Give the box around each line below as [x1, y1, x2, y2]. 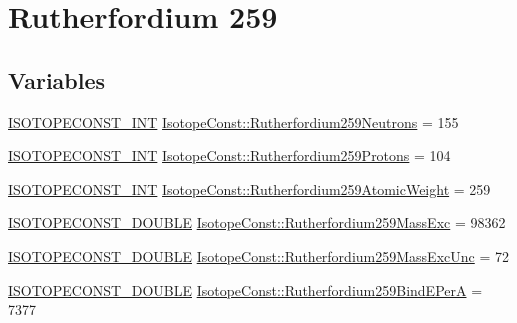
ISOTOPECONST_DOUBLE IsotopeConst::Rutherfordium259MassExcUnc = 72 [8, 245, 509, 266]
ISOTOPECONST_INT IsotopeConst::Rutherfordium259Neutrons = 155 [8, 111, 459, 132]
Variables [8, 64, 106, 95]
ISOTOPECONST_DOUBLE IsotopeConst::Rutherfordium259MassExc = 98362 [8, 212, 506, 233]
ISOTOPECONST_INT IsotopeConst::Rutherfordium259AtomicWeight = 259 [8, 178, 491, 199]
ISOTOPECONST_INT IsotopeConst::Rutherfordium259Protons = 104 [8, 145, 451, 166]
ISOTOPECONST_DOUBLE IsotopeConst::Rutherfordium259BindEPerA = [8, 279, 483, 300]
